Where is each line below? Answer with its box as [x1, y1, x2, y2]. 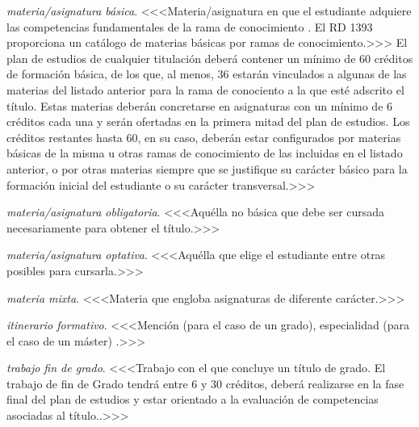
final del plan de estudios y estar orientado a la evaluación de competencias [6, 391, 379, 408]
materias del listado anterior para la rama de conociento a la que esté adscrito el [6, 81, 404, 98]
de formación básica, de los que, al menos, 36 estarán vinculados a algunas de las [6, 65, 407, 82]
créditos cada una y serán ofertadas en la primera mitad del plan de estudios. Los [6, 113, 410, 130]
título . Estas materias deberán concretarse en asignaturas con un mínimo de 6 [6, 97, 393, 114]
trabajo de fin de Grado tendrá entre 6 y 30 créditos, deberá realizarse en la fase [6, 375, 404, 391]
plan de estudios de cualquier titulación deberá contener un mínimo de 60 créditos [6, 49, 413, 66]
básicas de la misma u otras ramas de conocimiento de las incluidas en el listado [6, 144, 403, 161]
